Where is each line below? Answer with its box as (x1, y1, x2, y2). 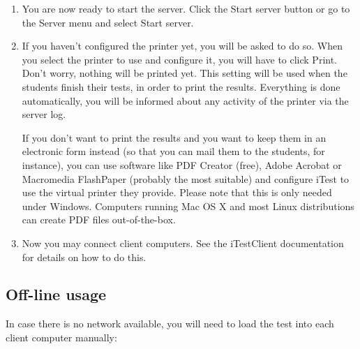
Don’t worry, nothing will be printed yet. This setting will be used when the (22, 66, 347, 80)
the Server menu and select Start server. (22, 15, 194, 29)
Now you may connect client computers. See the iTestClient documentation (22, 235, 344, 250)
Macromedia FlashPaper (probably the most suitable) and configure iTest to (22, 171, 350, 186)
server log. (22, 107, 66, 121)
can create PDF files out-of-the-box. (22, 212, 176, 227)
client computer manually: (6, 329, 117, 344)
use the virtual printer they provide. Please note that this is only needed (22, 185, 332, 200)
